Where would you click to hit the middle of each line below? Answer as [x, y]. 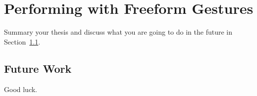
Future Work [38, 68]
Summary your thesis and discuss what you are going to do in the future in [118, 32]
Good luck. [21, 89]
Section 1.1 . [22, 41]
